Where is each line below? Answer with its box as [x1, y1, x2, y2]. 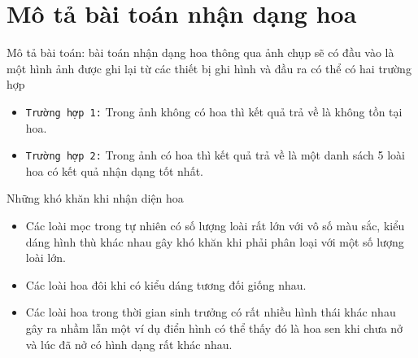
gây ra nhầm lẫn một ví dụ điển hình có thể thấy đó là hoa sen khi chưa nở [25, 319, 403, 336]
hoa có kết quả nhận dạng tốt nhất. [25, 162, 203, 179]
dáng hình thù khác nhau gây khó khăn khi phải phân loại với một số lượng [25, 233, 404, 250]
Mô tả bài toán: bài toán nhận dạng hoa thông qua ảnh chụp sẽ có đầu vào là [7, 44, 394, 61]
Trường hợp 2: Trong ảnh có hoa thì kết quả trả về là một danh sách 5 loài [25, 146, 405, 164]
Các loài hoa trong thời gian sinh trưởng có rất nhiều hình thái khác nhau [25, 303, 396, 321]
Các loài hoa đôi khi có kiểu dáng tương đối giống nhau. [25, 276, 307, 293]
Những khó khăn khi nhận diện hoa [7, 190, 184, 207]
